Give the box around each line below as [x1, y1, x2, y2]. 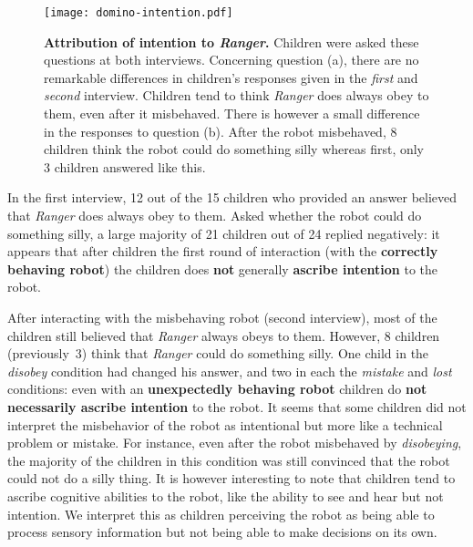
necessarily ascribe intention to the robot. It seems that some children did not [7, 397, 467, 416]
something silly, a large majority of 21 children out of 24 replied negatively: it [7, 223, 440, 243]
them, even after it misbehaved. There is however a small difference [44, 104, 420, 123]
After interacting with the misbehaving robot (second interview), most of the [7, 307, 437, 326]
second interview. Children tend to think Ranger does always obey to [44, 86, 429, 105]
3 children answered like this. [44, 157, 206, 176]
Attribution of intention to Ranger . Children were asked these [44, 32, 419, 51]
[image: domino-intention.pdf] [44, 6, 233, 19]
